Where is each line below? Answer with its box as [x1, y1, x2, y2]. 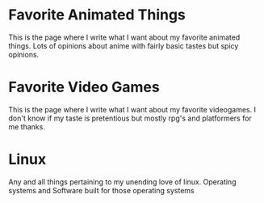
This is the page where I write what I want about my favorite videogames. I [8, 104, 257, 114]
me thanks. [8, 121, 46, 131]
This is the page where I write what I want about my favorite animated [8, 32, 241, 42]
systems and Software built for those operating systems [8, 185, 195, 195]
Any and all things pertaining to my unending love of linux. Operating [8, 176, 237, 187]
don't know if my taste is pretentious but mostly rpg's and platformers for [8, 113, 252, 123]
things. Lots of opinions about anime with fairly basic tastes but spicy [8, 40, 239, 50]
